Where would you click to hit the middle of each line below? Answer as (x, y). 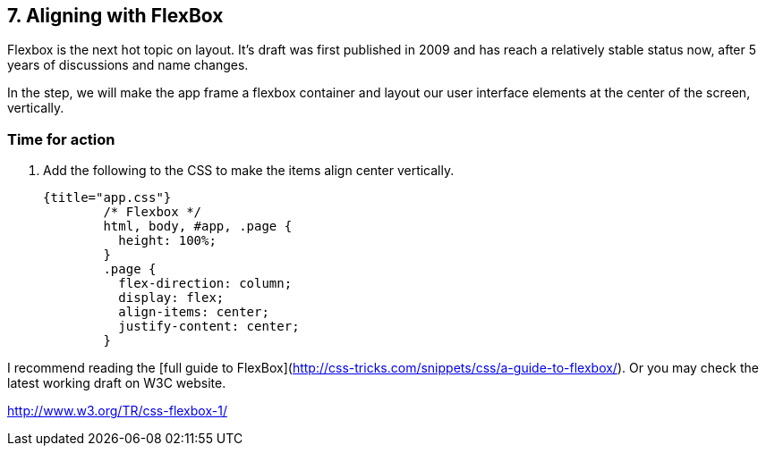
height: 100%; (167, 241)
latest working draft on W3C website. (117, 383)
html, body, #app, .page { (198, 226)
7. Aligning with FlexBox (115, 16)
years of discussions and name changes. (128, 65)
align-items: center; (194, 312)
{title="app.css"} (107, 198)
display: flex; (171, 298)
